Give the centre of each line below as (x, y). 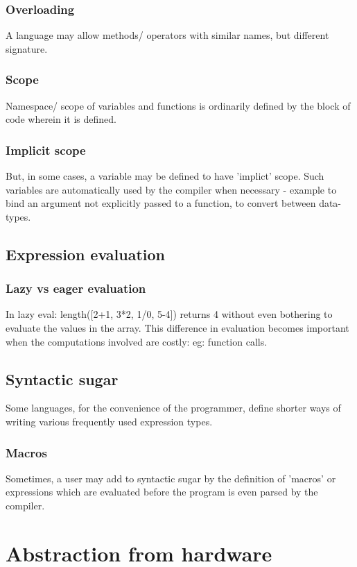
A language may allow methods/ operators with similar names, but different (167, 35)
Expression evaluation (86, 254)
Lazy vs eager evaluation (76, 288)
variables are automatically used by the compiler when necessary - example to (171, 189)
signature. (27, 48)
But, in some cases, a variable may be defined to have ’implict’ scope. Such (165, 176)
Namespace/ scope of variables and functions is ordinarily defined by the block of (178, 105)
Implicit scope (46, 150)
